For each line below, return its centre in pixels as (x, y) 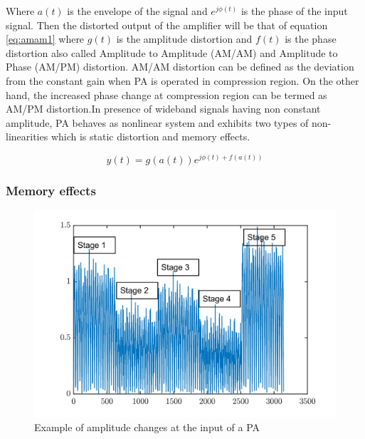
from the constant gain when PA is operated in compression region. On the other (182, 80)
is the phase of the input (294, 11)
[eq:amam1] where (45, 39)
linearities (27, 136)
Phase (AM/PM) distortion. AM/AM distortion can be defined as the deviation (180, 67)
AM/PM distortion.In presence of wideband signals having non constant (163, 109)
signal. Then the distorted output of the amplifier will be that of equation (167, 25)
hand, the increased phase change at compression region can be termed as (166, 94)
